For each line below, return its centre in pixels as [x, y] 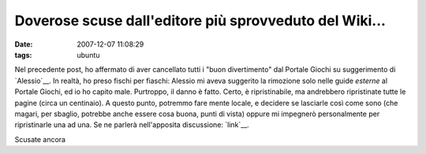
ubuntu [88, 54]
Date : [24, 44]
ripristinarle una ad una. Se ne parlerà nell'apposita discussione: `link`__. [132, 125]
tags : [23, 54]
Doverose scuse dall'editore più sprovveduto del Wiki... [200, 21]
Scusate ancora [40, 139]
